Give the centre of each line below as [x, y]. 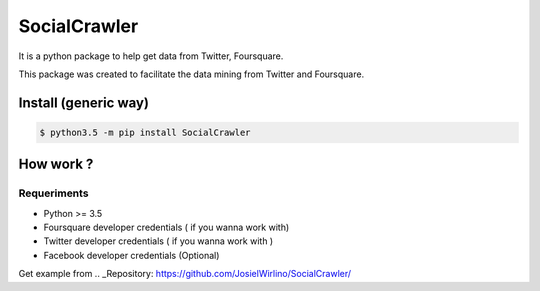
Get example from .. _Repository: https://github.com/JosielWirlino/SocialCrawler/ [185, 274]
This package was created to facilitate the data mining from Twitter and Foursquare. [191, 74]
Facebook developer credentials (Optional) [131, 255]
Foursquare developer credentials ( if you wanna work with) [166, 227]
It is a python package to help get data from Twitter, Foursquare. [151, 56]
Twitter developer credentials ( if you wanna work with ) [158, 241]
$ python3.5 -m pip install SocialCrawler [145, 132]
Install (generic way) [84, 102]
